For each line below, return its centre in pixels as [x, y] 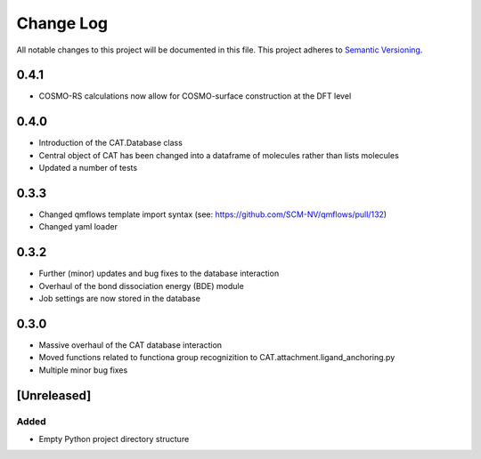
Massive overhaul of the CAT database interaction [130, 345]
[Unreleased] [54, 395]
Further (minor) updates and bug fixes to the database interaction [159, 274]
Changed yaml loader [78, 227]
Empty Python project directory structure [114, 439]
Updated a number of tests [88, 168]
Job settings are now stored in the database [119, 299]
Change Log [62, 23]
